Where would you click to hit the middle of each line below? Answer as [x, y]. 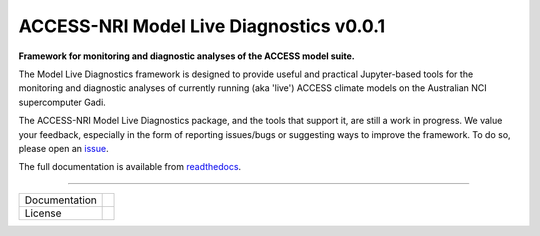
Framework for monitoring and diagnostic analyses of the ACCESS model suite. [186, 56]
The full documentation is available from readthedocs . [130, 167]
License [43, 213]
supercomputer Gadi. [62, 102]
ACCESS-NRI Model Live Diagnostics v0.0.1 [201, 26]
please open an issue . [63, 148]
